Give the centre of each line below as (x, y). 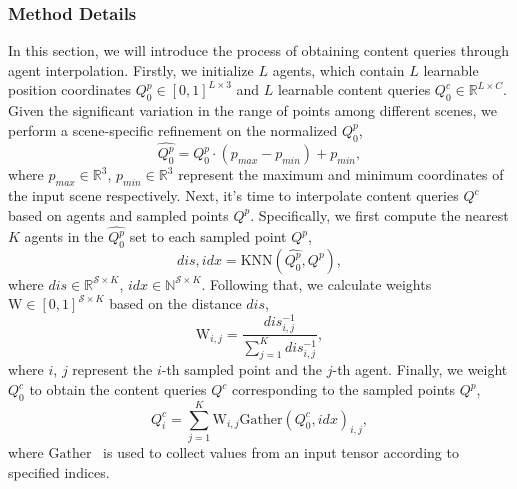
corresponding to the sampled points (343, 389)
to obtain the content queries (118, 389)
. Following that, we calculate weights (316, 283)
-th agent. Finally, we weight (420, 369)
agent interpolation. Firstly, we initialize (131, 69)
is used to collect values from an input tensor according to (281, 451)
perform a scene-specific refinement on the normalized (173, 129)
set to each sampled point (208, 236)
